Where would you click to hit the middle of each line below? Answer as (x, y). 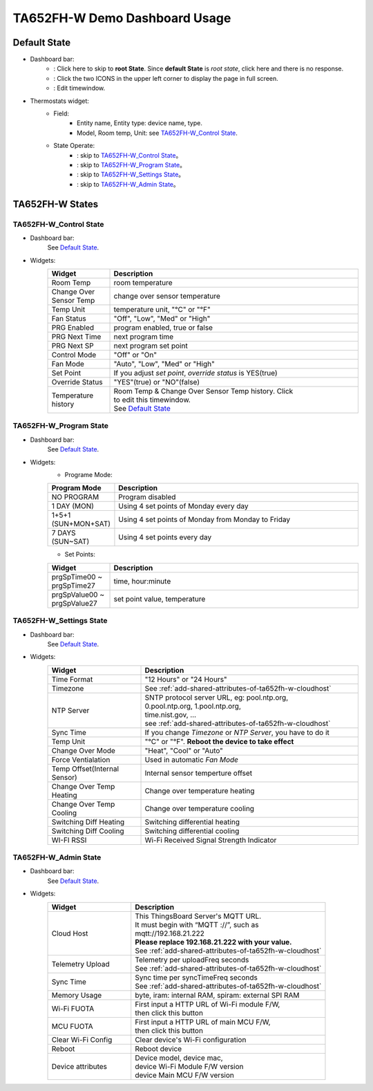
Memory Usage (77, 995)
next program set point (151, 346)
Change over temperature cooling (200, 808)
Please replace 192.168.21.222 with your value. (213, 942)
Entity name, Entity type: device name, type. (140, 123)
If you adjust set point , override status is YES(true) (195, 373)
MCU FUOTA (72, 1026)
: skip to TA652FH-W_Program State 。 (132, 165)
